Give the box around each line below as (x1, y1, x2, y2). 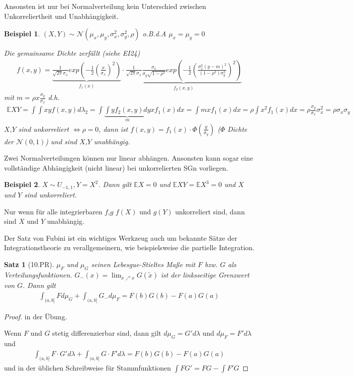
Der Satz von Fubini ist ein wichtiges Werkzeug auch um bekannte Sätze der (4, 232, 237, 243)
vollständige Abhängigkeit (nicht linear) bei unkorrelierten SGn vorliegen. (4, 162, 228, 173)
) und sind (45, 136, 77, 146)
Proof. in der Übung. (4, 311, 67, 321)
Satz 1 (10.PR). (4, 259, 54, 269)
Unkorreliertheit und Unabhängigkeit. (4, 10, 119, 21)
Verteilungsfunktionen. (4, 269, 72, 280)
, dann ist (98, 123, 128, 134)
